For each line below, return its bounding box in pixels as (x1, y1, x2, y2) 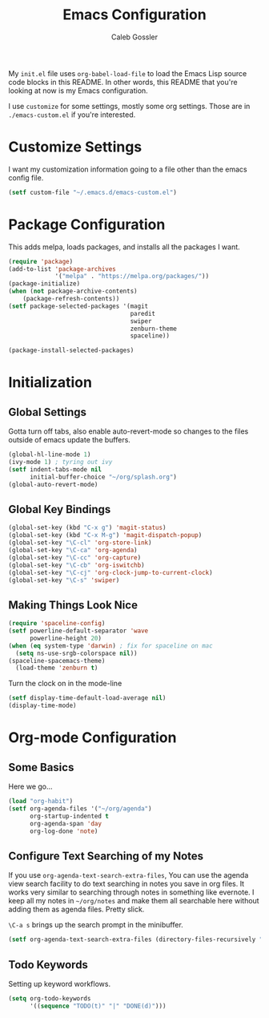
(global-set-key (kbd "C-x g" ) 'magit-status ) (8, 523, 167, 532)
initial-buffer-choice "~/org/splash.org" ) (29, 473, 178, 481)
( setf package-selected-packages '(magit (8, 302, 149, 310)
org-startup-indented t (29, 812, 110, 820)
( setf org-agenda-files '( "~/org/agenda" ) (8, 804, 152, 813)
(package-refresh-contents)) (22, 295, 120, 303)
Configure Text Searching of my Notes (8, 849, 204, 862)
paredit (130, 309, 156, 317)
